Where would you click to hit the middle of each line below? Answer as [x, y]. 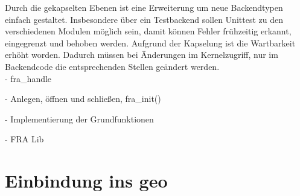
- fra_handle [28, 78]
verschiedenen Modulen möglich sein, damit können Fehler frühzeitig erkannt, [148, 31]
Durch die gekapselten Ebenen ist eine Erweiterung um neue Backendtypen [144, 7]
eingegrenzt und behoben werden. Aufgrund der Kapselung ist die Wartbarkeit [150, 43]
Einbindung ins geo [86, 181]
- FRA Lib [24, 139]
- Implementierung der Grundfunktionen [79, 119]
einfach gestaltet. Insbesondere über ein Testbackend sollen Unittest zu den [144, 19]
